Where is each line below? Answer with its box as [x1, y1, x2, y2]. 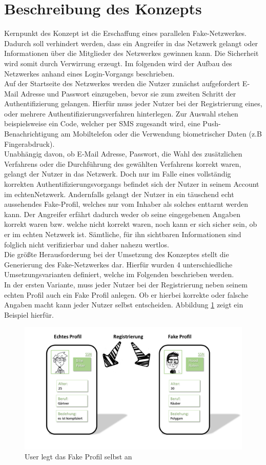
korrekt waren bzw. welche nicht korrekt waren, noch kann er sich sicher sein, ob [4, 219, 257, 229]
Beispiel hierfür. [4, 309, 54, 320]
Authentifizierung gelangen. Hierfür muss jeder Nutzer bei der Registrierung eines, [4, 98, 262, 109]
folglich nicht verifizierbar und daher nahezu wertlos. [4, 239, 169, 249]
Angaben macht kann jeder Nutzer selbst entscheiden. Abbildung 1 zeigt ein [4, 299, 243, 310]
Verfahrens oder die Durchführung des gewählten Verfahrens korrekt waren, [4, 158, 241, 169]
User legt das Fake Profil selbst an [25, 451, 132, 462]
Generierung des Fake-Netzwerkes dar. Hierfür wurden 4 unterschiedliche [4, 259, 233, 269]
